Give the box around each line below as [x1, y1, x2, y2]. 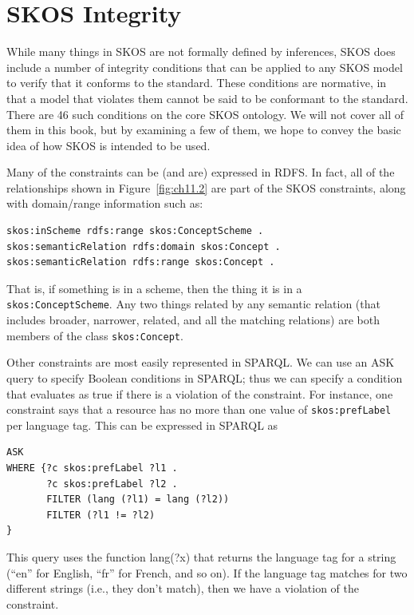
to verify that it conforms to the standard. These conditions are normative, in [6, 74, 387, 91]
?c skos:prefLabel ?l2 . [46, 478, 178, 490]
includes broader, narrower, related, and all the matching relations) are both [6, 311, 380, 328]
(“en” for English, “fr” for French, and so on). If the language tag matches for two [6, 564, 408, 581]
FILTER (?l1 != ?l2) [46, 509, 156, 521]
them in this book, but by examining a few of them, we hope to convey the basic [6, 121, 401, 138]
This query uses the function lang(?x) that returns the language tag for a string [6, 548, 396, 565]
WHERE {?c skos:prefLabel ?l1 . [6, 462, 178, 474]
